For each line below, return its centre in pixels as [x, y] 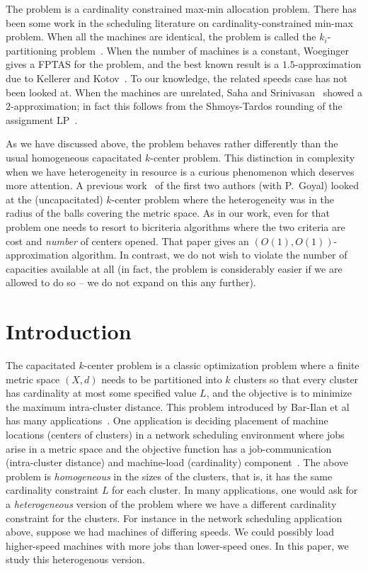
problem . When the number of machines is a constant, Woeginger [205, 50]
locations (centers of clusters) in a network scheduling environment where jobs [175, 434]
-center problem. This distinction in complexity [253, 157]
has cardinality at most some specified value [101, 393]
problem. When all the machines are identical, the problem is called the [161, 36]
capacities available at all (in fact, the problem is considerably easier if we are [174, 268]
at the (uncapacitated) [54, 199]
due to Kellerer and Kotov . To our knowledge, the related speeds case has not [177, 78]
